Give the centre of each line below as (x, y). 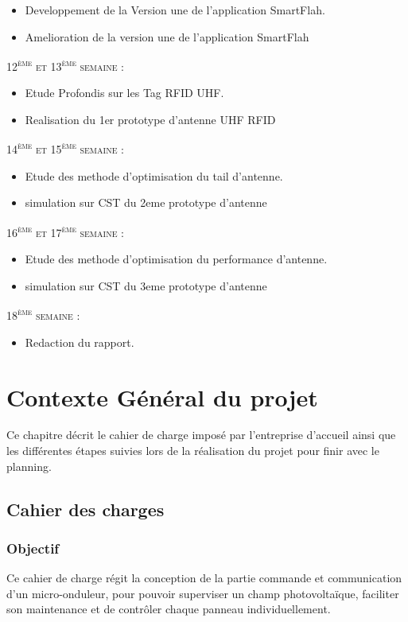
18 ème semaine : (43, 314)
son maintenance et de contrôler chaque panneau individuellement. (169, 609)
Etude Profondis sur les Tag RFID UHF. (124, 93)
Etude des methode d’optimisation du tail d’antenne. (154, 175)
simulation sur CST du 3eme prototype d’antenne (146, 285)
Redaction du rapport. (80, 342)
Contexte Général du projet (162, 397)
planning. (29, 466)
